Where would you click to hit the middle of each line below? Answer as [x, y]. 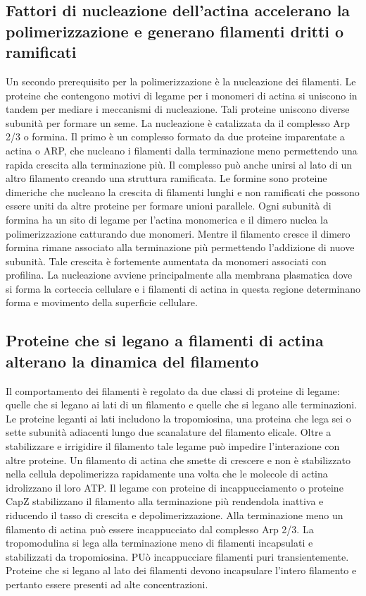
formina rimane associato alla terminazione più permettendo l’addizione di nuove [180, 247]
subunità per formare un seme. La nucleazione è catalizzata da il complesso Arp [178, 122]
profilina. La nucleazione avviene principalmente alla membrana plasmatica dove [179, 275]
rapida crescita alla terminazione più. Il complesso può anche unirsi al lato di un [179, 164]
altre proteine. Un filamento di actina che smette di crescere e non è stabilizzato [178, 460]
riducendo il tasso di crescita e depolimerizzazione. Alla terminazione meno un [175, 515]
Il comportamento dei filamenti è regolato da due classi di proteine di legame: [173, 390]
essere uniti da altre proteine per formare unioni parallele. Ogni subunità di [169, 206]
